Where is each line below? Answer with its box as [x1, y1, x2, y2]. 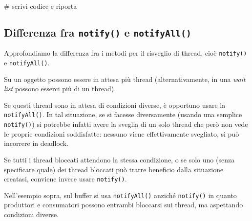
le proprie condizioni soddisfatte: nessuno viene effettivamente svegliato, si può [4, 128, 239, 139]
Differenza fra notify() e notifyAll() [4, 24, 191, 40]
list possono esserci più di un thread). [4, 83, 116, 94]
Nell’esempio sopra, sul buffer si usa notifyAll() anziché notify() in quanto [4, 190, 237, 200]
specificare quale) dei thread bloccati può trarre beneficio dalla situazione [4, 164, 224, 174]
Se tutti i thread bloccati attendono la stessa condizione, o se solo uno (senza [4, 154, 235, 164]
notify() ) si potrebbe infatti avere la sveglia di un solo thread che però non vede [4, 119, 248, 129]
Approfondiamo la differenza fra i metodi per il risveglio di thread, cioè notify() [4, 48, 247, 58]
